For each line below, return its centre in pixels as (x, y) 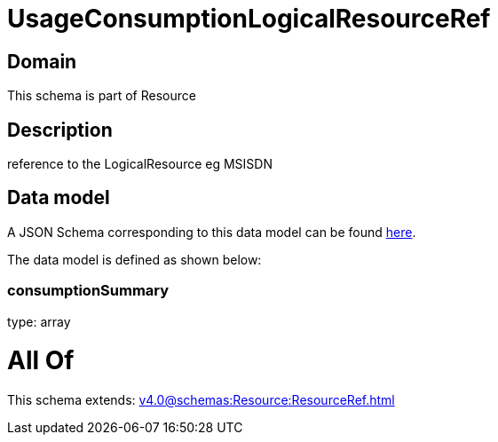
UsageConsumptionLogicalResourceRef (249, 19)
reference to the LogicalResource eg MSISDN (140, 164)
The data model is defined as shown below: (134, 259)
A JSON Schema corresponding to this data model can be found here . (212, 232)
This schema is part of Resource (102, 96)
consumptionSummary (88, 291)
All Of (41, 361)
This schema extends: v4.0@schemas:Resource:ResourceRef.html (201, 400)
